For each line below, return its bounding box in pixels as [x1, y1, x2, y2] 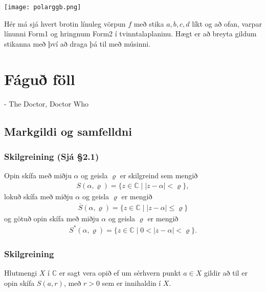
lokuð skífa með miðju [4, 191, 73, 201]
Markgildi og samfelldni [4, 123, 132, 139]
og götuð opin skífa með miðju [4, 213, 99, 223]
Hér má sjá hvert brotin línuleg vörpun [4, 18, 126, 29]
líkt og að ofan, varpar [192, 18, 262, 29]
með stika [134, 18, 164, 29]
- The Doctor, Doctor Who [4, 98, 88, 109]
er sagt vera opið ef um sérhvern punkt [59, 267, 181, 278]
